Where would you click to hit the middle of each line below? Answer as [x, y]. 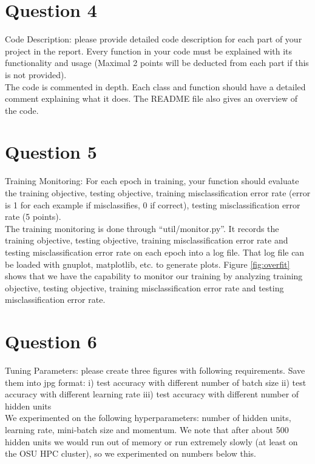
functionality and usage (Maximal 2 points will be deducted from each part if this [157, 63]
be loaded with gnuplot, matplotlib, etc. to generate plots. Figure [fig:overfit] [147, 264]
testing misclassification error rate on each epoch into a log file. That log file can [155, 252]
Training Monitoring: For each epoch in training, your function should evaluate [152, 181]
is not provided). [36, 74]
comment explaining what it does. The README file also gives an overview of [151, 98]
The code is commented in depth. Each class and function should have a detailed [155, 86]
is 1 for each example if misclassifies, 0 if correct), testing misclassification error [153, 204]
